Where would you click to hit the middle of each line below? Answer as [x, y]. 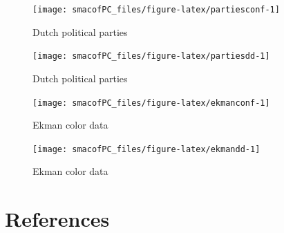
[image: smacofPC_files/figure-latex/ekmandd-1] [146, 149]
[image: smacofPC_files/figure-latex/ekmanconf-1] [151, 103]
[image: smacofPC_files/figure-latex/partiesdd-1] [151, 56]
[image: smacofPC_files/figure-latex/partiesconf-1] [156, 10]
